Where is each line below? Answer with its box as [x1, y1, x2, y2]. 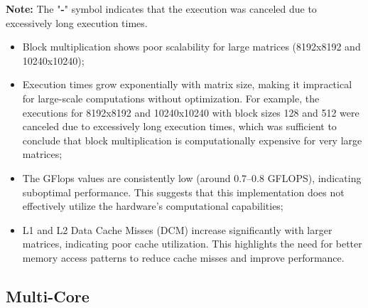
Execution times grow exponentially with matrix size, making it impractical [22, 77, 352, 92]
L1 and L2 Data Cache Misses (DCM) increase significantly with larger [22, 222, 332, 237]
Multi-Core [6, 285, 90, 307]
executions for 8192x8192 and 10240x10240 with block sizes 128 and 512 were [22, 105, 359, 120]
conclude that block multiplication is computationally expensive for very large [22, 132, 362, 147]
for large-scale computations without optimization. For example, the [22, 90, 320, 105]
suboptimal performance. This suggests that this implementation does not [22, 184, 345, 199]
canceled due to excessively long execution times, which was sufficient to [22, 119, 337, 134]
